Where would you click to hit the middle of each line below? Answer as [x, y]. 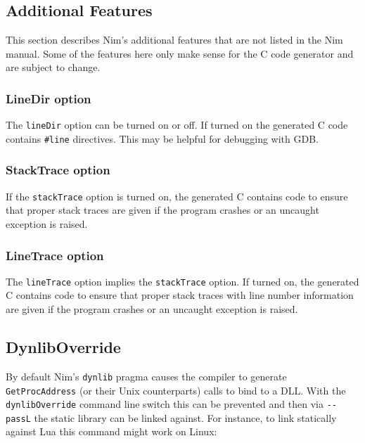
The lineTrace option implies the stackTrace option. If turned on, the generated [182, 281]
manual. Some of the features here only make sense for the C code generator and [180, 53]
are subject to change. [53, 67]
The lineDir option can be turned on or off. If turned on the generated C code [177, 125]
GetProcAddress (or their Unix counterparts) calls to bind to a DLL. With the [176, 390]
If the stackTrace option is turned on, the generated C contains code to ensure [177, 196]
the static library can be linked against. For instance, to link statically [185, 417]
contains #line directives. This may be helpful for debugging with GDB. [162, 138]
